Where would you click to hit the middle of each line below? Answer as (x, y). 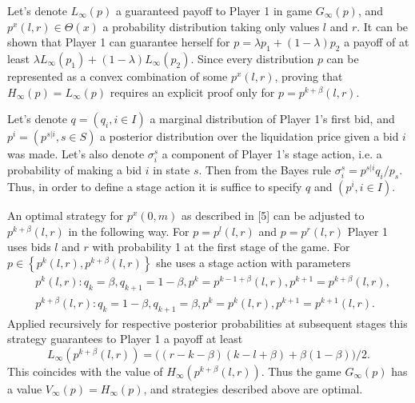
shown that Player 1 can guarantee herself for (119, 42)
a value (25, 388)
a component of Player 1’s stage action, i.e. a (272, 154)
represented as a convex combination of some (118, 76)
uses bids (29, 247)
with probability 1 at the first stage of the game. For (221, 247)
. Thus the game (301, 371)
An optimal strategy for (66, 215)
